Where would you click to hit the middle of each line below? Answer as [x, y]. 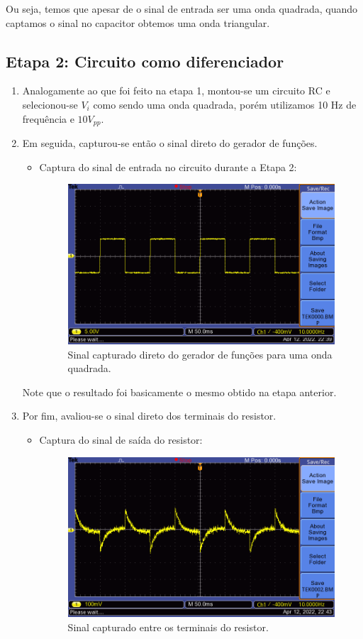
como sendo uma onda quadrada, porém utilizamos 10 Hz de [225, 104]
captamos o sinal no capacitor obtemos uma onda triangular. [138, 22]
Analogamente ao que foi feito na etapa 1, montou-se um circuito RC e [176, 91]
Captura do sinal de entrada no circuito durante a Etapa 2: [168, 166]
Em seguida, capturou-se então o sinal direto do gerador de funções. [170, 143]
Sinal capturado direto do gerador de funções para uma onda [200, 354]
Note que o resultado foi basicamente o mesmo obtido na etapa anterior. [179, 392]
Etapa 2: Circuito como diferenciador [145, 61]
